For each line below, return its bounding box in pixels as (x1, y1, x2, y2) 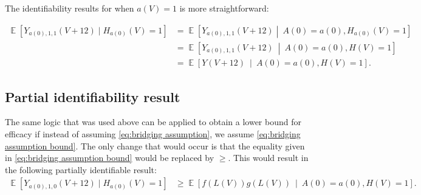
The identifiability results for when (5, 2, 134, 14)
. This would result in (228, 151, 309, 164)
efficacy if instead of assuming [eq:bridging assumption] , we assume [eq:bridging (5, 127, 301, 140)
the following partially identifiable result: (5, 163, 157, 176)
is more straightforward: (179, 2, 269, 14)
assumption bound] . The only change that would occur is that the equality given (5, 139, 305, 152)
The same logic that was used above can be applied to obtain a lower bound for (5, 115, 301, 128)
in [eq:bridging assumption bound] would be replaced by (5, 151, 214, 164)
